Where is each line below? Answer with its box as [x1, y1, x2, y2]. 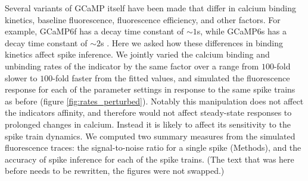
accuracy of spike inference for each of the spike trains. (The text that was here [5, 153, 294, 165]
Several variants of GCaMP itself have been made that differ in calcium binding [5, 2, 297, 14]
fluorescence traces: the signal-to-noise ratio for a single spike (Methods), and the [5, 141, 301, 154]
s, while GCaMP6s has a [197, 25, 287, 37]
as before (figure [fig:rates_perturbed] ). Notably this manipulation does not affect [5, 94, 304, 107]
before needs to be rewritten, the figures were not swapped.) [5, 164, 225, 177]
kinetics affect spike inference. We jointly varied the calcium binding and [5, 48, 270, 61]
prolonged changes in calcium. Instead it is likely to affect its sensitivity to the [5, 118, 291, 130]
